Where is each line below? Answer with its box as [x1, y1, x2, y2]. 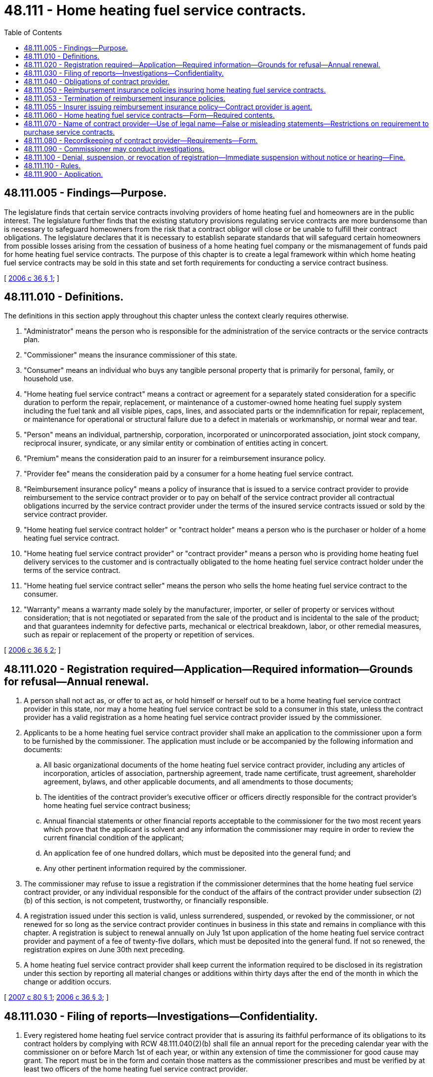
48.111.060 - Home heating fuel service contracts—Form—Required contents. [24, 110, 275, 119]
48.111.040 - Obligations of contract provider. [24, 77, 170, 86]
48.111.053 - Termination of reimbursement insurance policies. [24, 94, 225, 103]
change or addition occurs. [24, 977, 112, 986]
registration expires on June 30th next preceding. [24, 945, 185, 954]
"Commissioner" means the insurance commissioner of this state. [24, 351, 237, 359]
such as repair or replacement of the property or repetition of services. [24, 630, 255, 639]
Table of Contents [4, 28, 62, 37]
